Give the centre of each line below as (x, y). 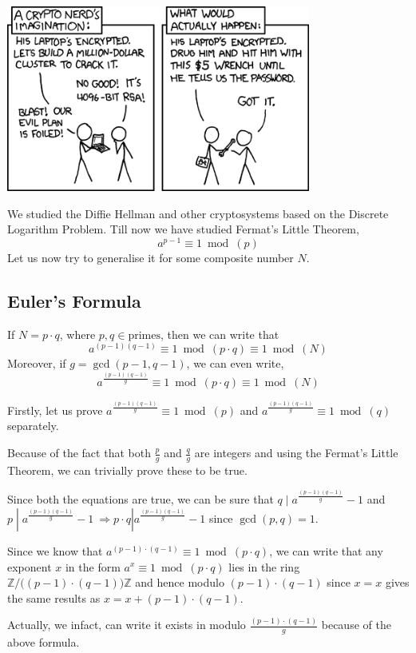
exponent (30, 566)
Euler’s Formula (74, 301)
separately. (33, 426)
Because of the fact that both (79, 453)
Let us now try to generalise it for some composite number (151, 258)
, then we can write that (220, 334)
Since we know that (55, 550)
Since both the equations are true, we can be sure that (141, 499)
